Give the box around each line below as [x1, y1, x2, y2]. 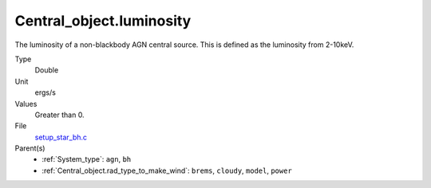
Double [34, 65, 59, 75]
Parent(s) [14, 143, 45, 153]
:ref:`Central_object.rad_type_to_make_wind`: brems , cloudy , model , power [42, 166, 293, 175]
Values [14, 99, 38, 108]
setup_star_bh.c [34, 132, 88, 142]
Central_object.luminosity [14, 12, 192, 29]
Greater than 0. [34, 110, 85, 119]
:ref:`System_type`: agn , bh [42, 155, 132, 164]
